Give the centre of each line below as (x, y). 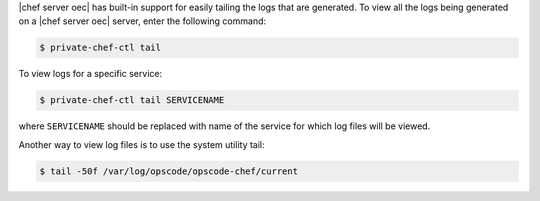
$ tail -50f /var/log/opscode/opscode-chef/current (169, 171)
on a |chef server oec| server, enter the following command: (142, 21)
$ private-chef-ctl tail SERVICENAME (132, 100)
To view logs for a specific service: (90, 74)
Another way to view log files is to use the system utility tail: (141, 144)
